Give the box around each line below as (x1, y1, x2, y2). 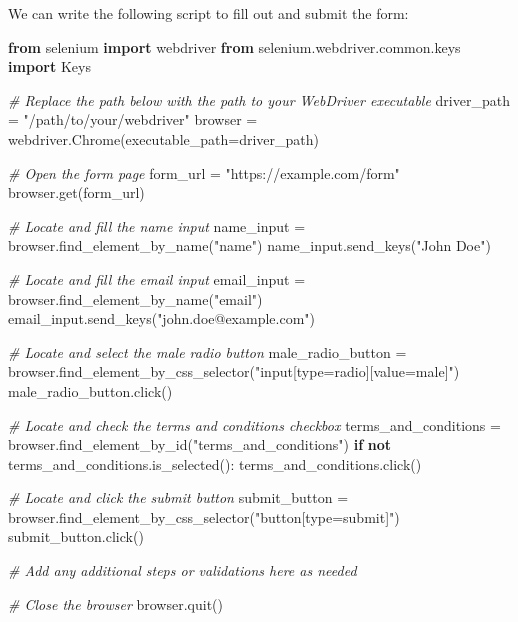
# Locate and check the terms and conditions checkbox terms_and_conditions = (8, 414, 501, 435)
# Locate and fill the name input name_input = (8, 215, 306, 236)
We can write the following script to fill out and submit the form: (8, 3, 409, 23)
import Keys (8, 56, 91, 77)
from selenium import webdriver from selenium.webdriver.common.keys (8, 36, 461, 57)
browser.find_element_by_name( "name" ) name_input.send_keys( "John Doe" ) (8, 235, 491, 256)
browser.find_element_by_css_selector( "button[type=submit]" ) (8, 506, 400, 527)
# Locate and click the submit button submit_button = (8, 487, 349, 508)
